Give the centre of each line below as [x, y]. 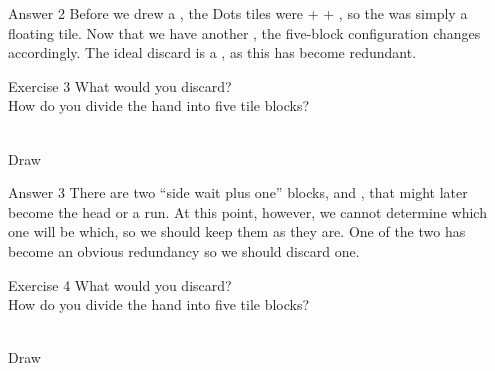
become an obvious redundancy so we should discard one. [184, 250]
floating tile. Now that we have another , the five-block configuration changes [244, 32]
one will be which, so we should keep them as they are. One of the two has [237, 231]
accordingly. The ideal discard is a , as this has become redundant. [212, 52]
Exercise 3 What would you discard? [120, 85]
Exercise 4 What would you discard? [120, 284]
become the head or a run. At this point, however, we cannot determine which [247, 211]
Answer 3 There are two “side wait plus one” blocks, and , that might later [238, 192]
